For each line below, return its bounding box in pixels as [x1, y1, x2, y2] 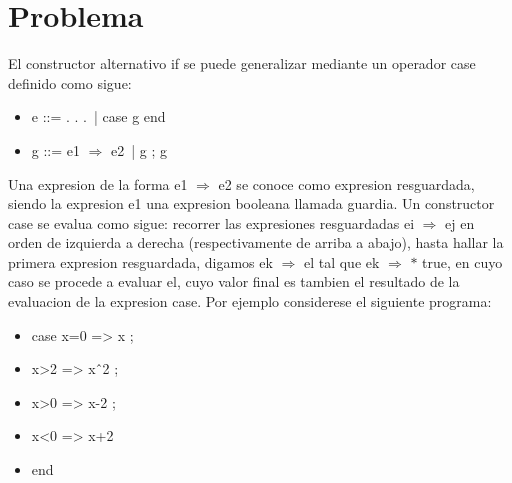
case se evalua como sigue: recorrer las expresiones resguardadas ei [8, 212, 415, 233]
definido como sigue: [8, 72, 132, 93]
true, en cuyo [422, 251, 503, 272]
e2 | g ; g [111, 139, 168, 160]
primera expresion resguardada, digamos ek [8, 251, 273, 272]
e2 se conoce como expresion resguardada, [218, 173, 475, 194]
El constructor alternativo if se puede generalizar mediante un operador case [8, 53, 476, 74]
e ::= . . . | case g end [31, 106, 166, 127]
